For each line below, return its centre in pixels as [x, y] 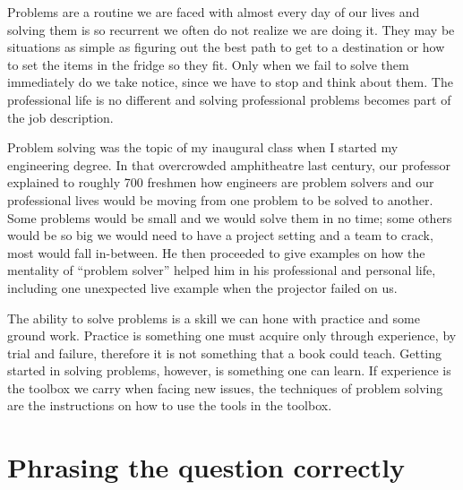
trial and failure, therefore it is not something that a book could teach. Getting [225, 352]
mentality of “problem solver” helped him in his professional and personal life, [222, 270]
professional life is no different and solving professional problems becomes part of [229, 99]
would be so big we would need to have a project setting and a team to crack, [220, 235]
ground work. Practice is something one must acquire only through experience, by [232, 335]
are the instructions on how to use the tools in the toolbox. [170, 405]
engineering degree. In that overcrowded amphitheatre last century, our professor [229, 164]
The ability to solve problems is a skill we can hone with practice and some [214, 318]
